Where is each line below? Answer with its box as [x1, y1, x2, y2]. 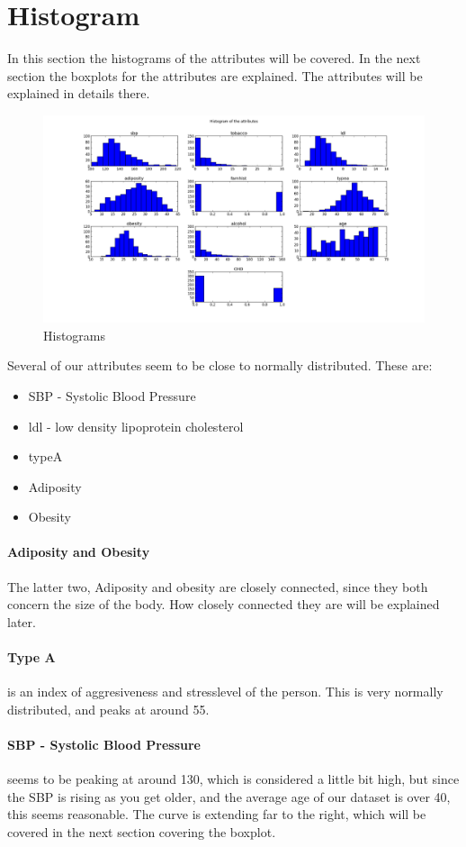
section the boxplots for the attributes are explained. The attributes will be [7, 66, 423, 85]
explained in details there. [7, 84, 150, 103]
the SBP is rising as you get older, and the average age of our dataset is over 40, [7, 787, 451, 806]
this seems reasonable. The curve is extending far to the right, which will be [7, 805, 426, 824]
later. [7, 612, 36, 631]
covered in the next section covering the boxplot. [7, 823, 276, 842]
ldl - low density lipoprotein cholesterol [28, 416, 244, 435]
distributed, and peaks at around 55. [7, 699, 210, 718]
